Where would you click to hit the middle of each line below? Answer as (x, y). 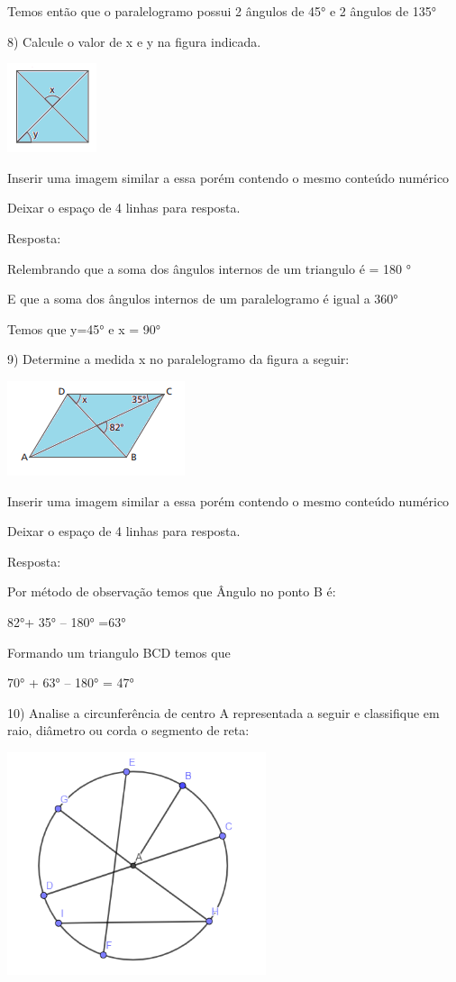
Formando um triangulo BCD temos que (119, 652)
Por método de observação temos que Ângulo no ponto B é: (172, 591)
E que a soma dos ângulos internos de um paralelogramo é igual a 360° (203, 299)
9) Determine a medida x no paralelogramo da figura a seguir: (178, 359)
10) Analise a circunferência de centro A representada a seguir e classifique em (223, 712)
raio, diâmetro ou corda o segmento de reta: (128, 730)
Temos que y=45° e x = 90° (84, 328)
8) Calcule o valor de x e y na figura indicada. (134, 41)
